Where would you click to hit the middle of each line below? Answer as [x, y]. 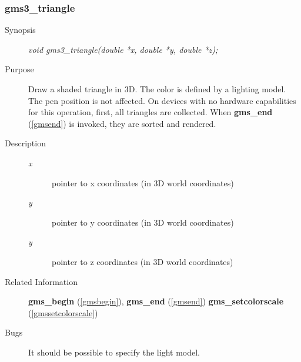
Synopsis [20, 30]
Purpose [19, 69]
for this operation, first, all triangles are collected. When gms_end [150, 112]
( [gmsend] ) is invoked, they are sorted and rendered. [122, 123]
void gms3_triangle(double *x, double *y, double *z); [123, 49]
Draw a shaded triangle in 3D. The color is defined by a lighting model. [157, 89]
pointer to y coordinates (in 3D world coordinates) [143, 222]
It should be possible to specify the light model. [114, 352]
